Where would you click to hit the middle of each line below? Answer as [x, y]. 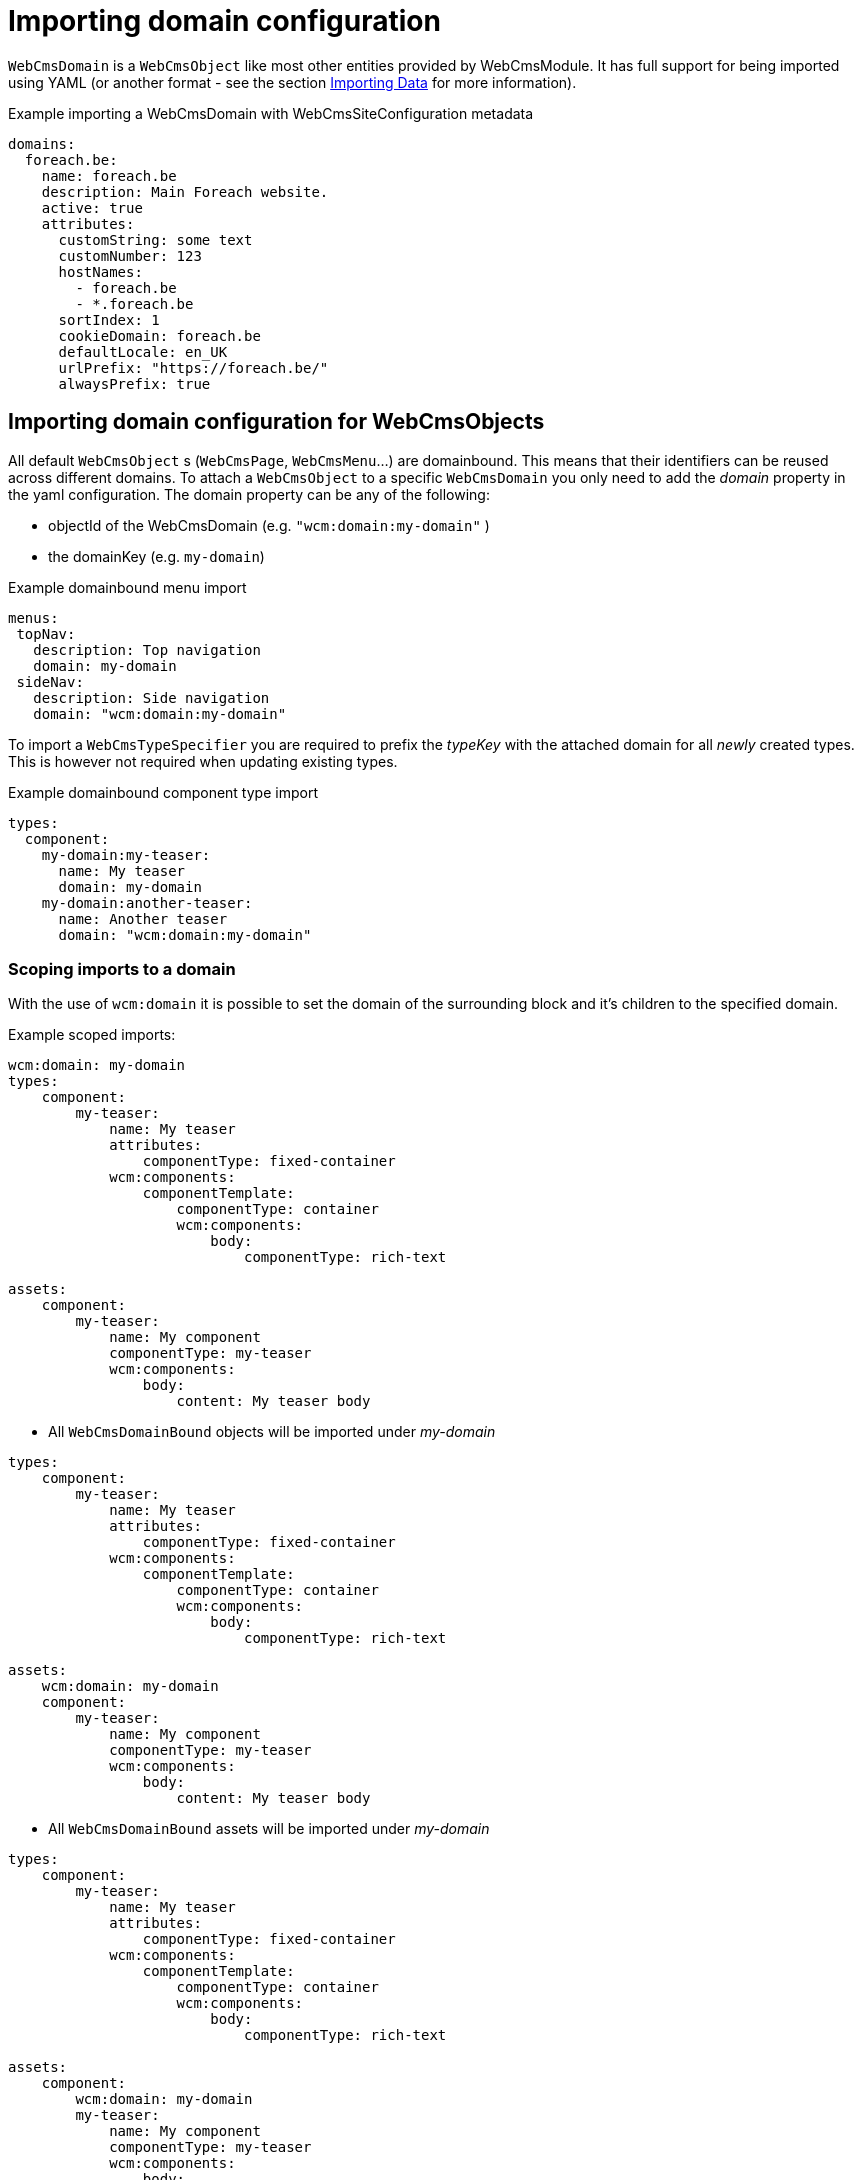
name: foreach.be [109, 175]
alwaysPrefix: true [134, 383]
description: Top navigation [147, 649]
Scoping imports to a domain [122, 968]
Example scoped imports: [92, 1035]
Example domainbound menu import [127, 587]
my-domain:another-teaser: [147, 902]
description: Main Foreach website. [185, 191]
